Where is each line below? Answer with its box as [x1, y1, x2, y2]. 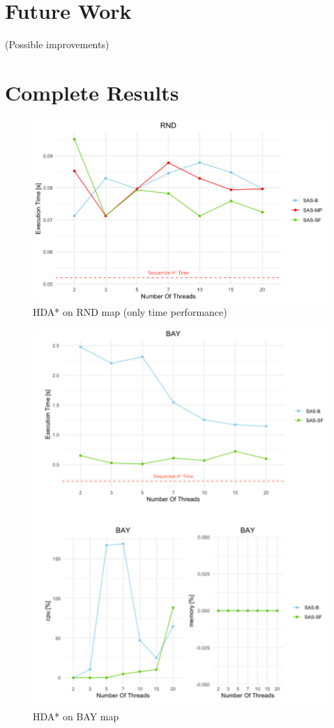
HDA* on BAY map [33, 708, 119, 723]
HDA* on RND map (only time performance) [33, 305, 227, 319]
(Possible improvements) [5, 37, 109, 52]
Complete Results [5, 78, 179, 106]
